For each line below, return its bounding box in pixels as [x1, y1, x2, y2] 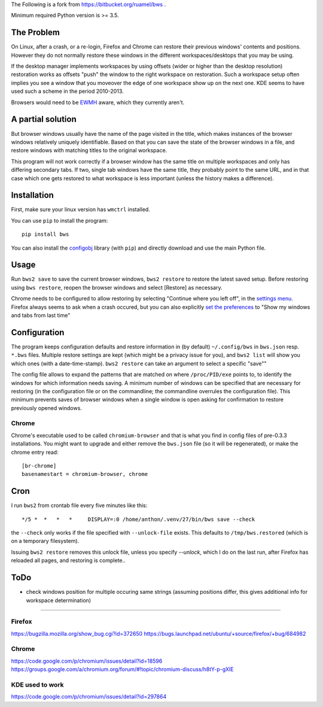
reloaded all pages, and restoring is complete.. [11, 557, 126, 564]
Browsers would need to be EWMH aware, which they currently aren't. [11, 99, 185, 106]
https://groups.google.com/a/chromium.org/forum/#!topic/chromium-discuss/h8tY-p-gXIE [11, 666, 234, 673]
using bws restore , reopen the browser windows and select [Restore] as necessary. [11, 284, 223, 291]
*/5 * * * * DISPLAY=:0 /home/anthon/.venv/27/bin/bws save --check [22, 515, 255, 523]
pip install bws [22, 231, 69, 238]
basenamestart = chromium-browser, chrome [22, 471, 148, 478]
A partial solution [11, 114, 77, 125]
